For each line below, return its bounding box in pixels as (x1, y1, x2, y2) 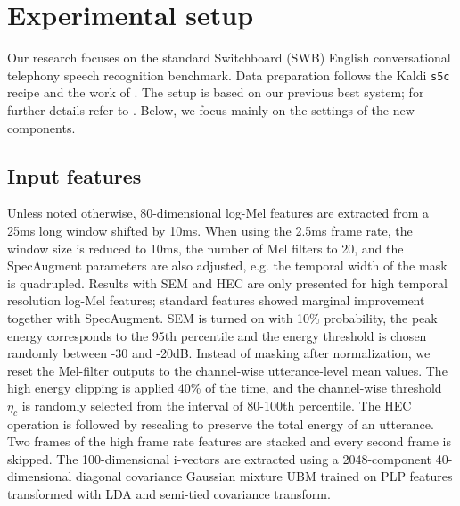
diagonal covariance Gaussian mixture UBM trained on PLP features (76, 467, 453, 485)
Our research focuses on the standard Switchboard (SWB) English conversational (7, 48, 451, 67)
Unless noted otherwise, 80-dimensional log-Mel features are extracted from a (7, 203, 430, 222)
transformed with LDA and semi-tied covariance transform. (7, 485, 331, 503)
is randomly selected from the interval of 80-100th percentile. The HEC (21, 395, 412, 414)
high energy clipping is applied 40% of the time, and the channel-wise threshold (7, 378, 442, 397)
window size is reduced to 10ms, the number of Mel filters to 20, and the (7, 238, 404, 257)
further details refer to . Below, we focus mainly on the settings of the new (7, 100, 415, 119)
